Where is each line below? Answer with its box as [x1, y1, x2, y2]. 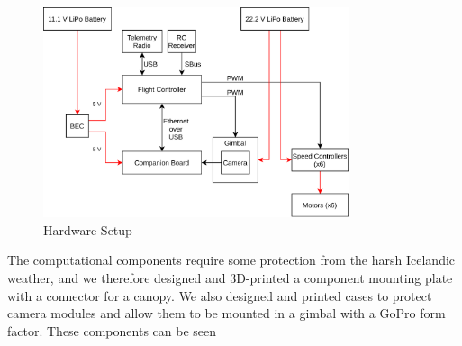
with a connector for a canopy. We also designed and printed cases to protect [7, 286, 432, 305]
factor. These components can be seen [7, 321, 217, 340]
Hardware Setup [43, 220, 132, 239]
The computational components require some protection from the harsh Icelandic [7, 250, 456, 269]
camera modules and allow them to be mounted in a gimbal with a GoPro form [7, 304, 446, 323]
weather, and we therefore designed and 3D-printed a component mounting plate [7, 268, 453, 287]
